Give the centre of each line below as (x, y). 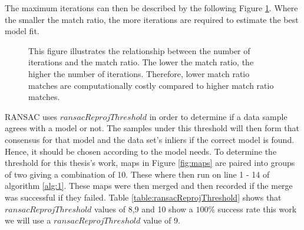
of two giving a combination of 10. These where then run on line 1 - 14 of (137, 174)
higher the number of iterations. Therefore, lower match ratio (139, 73)
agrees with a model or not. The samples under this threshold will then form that (152, 128)
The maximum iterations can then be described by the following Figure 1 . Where (151, 8)
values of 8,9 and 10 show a (144, 209)
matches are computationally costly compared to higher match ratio (151, 85)
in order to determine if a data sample (218, 116)
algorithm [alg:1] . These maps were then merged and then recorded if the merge (149, 186)
